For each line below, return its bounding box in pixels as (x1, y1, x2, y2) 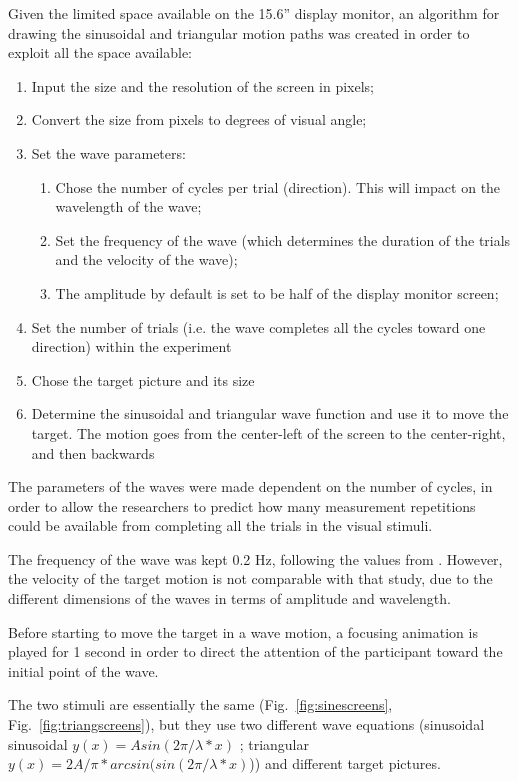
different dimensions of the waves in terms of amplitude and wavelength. (8, 588, 451, 609)
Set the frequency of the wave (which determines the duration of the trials (55, 229, 511, 250)
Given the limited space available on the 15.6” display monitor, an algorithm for (8, 3, 500, 23)
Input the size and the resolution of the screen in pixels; (31, 75, 375, 96)
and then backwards (31, 442, 155, 463)
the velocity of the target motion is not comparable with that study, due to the (8, 568, 493, 589)
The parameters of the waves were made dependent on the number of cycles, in (8, 476, 493, 497)
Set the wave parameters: (31, 142, 186, 163)
